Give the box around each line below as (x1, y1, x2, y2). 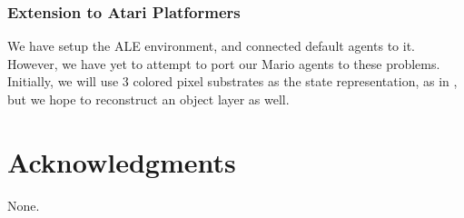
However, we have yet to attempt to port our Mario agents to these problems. (7, 54, 440, 73)
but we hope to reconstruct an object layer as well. (7, 90, 290, 108)
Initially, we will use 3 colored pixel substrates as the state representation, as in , (7, 72, 458, 91)
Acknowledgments (7, 143, 236, 180)
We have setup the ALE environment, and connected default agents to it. (7, 36, 415, 55)
